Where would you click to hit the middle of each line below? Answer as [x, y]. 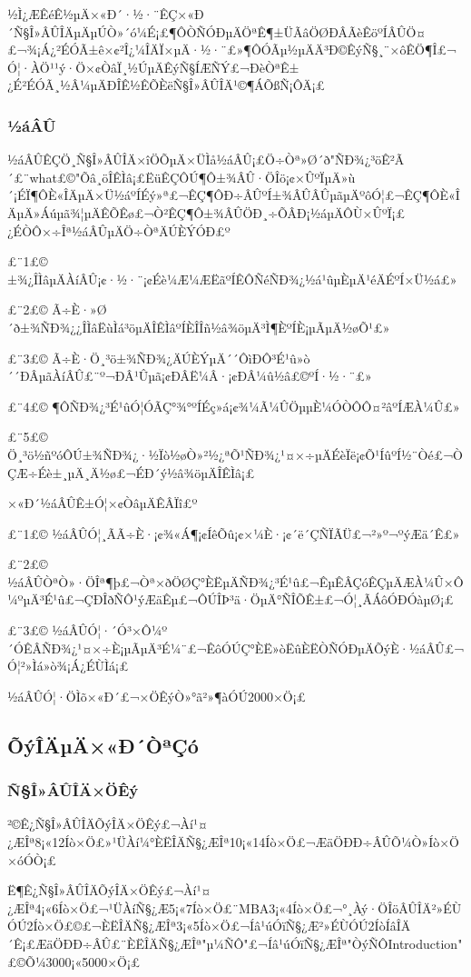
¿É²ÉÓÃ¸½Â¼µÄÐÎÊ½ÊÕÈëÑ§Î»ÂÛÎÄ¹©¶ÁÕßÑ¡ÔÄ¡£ [167, 85]
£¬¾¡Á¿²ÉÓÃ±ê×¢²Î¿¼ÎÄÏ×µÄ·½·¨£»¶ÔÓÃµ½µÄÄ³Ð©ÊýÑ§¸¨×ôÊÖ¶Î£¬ [232, 50]
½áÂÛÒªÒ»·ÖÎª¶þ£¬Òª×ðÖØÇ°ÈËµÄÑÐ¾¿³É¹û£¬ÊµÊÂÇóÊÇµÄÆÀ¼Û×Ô [235, 581]
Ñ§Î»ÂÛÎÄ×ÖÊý [73, 790]
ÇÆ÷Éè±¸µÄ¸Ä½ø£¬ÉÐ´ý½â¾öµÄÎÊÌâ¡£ [131, 472]
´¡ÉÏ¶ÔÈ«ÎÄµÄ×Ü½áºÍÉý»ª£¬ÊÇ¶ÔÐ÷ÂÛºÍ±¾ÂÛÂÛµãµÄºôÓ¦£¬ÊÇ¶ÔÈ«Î [234, 195]
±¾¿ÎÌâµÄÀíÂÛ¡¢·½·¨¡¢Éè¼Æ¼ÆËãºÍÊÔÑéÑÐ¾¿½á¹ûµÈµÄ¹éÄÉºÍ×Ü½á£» [232, 279]
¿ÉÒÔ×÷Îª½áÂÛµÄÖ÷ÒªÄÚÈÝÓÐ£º [119, 230]
